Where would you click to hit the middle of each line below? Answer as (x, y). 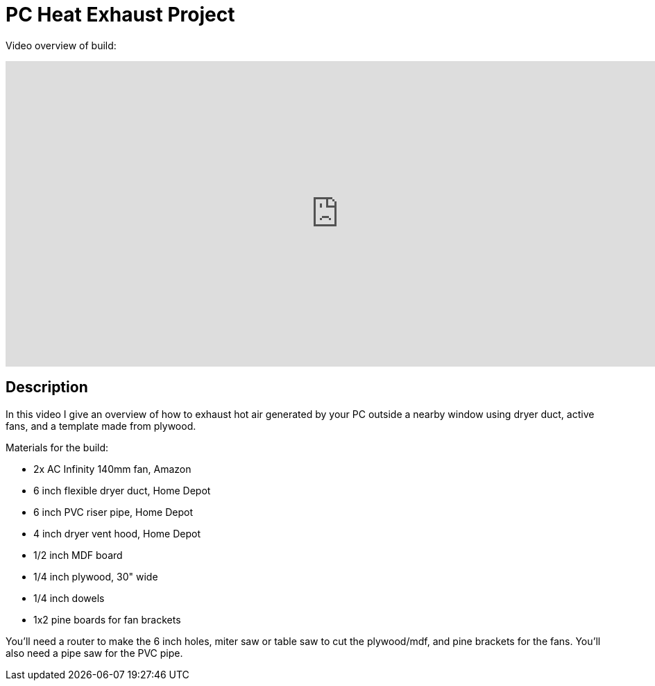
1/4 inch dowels (69, 598)
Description (47, 387)
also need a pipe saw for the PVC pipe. (94, 653)
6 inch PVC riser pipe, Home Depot (113, 512)
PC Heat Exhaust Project (120, 15)
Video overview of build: (61, 45)
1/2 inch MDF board (78, 555)
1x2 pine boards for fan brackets (107, 619)
